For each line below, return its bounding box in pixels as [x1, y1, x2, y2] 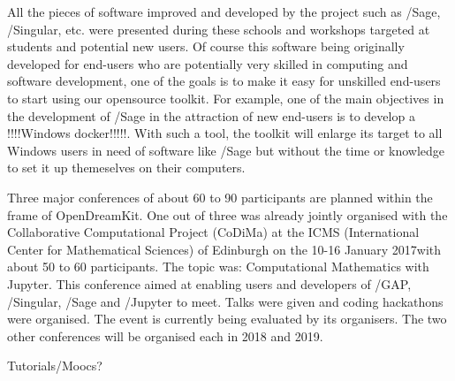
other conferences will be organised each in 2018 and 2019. [7, 326, 323, 345]
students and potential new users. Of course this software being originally [7, 37, 405, 56]
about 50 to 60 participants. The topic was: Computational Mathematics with [7, 257, 429, 276]
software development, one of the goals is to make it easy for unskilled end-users [7, 72, 441, 90]
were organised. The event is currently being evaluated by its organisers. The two [7, 309, 447, 328]
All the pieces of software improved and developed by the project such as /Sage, [7, 3, 441, 20]
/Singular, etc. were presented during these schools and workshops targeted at [7, 19, 430, 38]
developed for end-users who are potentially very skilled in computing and [7, 54, 408, 72]
